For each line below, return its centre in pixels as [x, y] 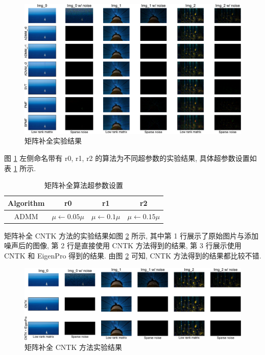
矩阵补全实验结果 [53, 141]
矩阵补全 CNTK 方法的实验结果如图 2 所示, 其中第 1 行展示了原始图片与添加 [131, 235]
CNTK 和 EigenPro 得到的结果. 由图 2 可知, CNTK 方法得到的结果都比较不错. [133, 255]
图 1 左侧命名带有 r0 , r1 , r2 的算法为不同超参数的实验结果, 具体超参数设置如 [130, 158]
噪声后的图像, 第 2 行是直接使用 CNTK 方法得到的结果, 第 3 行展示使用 [123, 245]
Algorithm [26, 203]
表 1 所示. [20, 168]
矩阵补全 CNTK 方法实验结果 [73, 347]
